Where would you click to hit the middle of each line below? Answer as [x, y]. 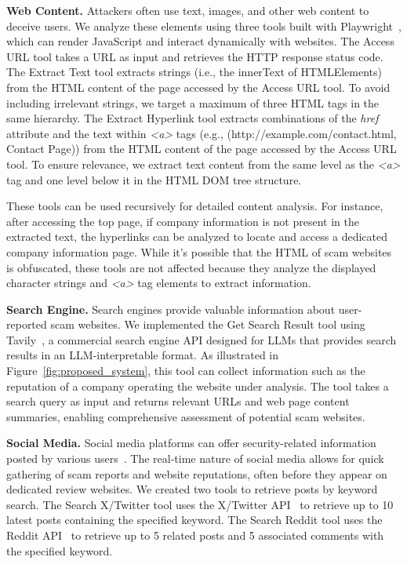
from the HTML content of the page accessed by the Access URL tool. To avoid [198, 87]
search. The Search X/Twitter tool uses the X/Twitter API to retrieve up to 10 [200, 504]
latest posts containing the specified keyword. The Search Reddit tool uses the [194, 520]
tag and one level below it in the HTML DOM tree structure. [154, 179]
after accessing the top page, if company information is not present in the [183, 221]
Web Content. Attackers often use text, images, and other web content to [188, 10]
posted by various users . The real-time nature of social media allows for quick [195, 458]
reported [27, 324]
